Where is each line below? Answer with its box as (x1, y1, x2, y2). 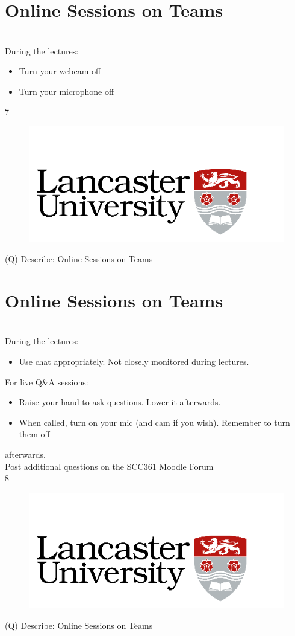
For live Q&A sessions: (5, 375, 88, 388)
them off (19, 428, 50, 440)
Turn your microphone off (19, 85, 114, 97)
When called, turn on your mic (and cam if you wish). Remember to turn (19, 416, 290, 428)
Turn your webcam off (19, 65, 101, 77)
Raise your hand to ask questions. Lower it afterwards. (19, 396, 221, 408)
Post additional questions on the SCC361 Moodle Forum (5, 460, 214, 472)
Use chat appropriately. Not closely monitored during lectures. (19, 355, 249, 367)
